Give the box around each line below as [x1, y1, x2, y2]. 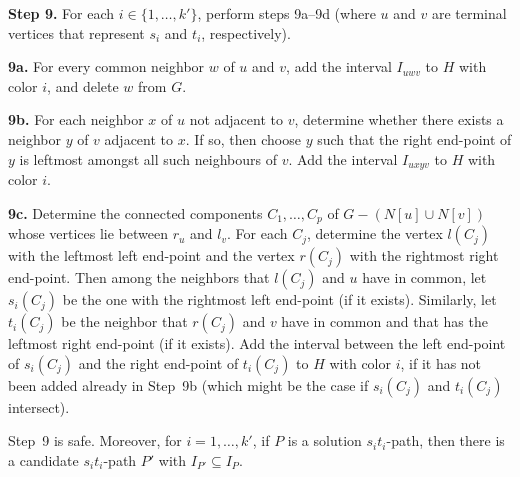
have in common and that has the [281, 311, 488, 332]
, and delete [47, 75, 119, 96]
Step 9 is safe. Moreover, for [8, 430, 182, 451]
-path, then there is [386, 430, 505, 451]
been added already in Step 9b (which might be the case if [8, 374, 369, 395]
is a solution [287, 430, 362, 451]
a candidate [8, 449, 79, 470]
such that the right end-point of [317, 128, 512, 149]
